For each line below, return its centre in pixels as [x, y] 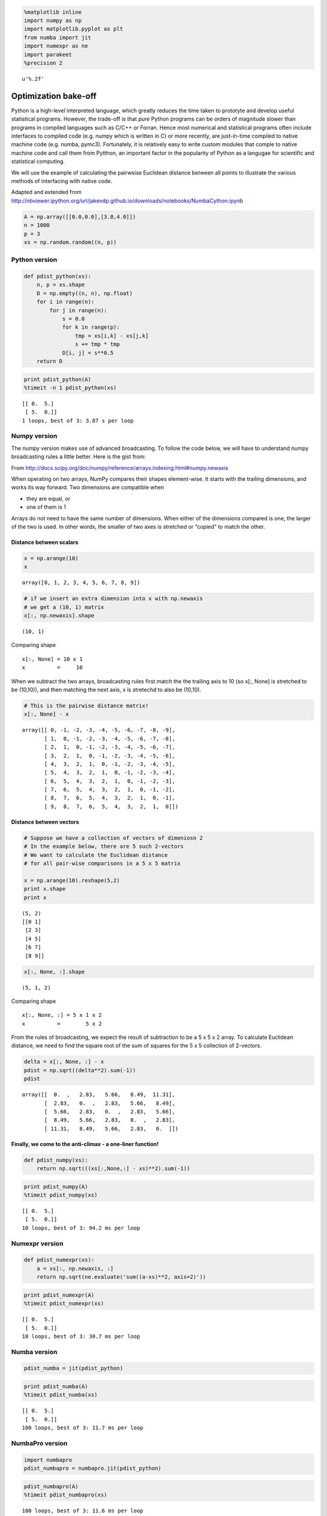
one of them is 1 [46, 507]
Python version [34, 260]
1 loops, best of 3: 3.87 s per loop [78, 421]
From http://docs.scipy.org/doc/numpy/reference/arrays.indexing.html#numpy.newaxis [120, 468]
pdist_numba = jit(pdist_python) [74, 1368]
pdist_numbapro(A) [51, 1486]
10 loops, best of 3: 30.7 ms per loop [81, 1336]
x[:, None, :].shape [54, 971]
